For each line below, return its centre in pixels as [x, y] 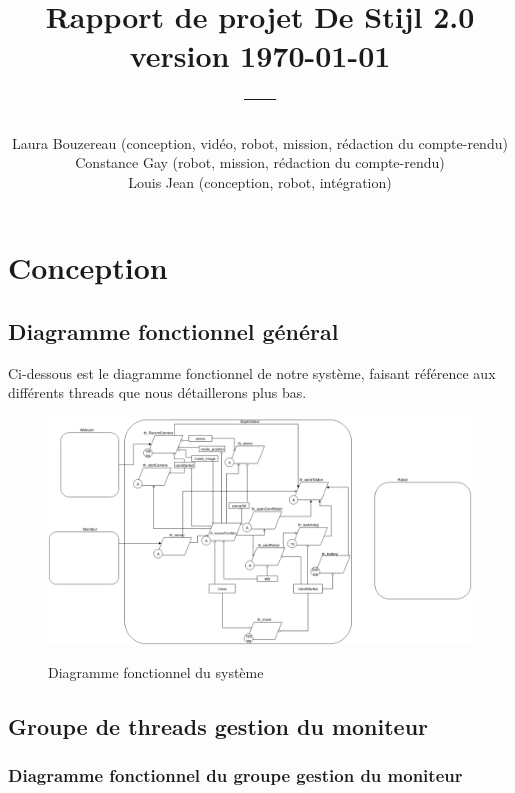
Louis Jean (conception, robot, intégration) [260, 181]
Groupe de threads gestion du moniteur [218, 726]
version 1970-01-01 [260, 55]
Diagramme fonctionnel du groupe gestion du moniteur [235, 775]
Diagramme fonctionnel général [173, 330]
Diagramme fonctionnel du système [156, 672]
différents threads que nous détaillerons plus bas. [157, 392]
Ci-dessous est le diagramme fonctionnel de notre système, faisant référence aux [252, 372]
